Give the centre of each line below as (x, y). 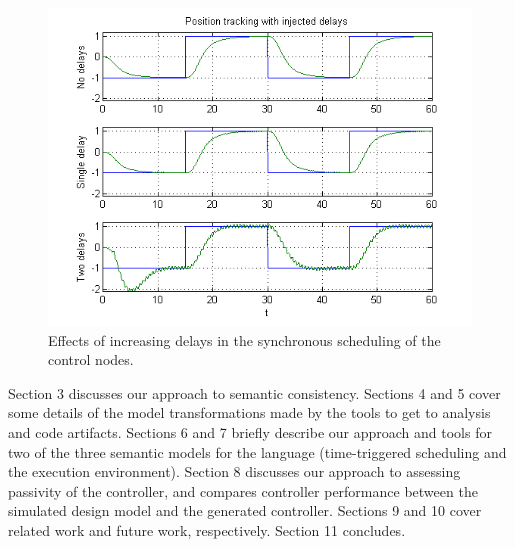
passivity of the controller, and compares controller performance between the (243, 490)
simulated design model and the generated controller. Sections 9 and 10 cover (245, 510)
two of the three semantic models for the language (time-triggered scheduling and (257, 451)
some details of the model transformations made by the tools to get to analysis (249, 412)
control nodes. (91, 359)
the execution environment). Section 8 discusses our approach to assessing (234, 471)
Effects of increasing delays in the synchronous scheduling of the (244, 339)
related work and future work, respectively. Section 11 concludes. (207, 529)
